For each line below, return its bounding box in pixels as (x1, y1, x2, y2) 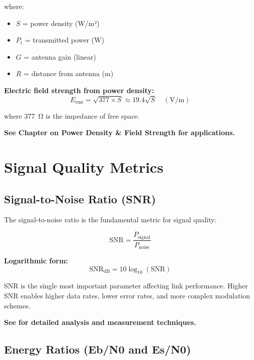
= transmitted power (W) (25, 35, 104, 45)
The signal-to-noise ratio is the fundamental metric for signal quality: (4, 214, 217, 225)
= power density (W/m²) (23, 18, 100, 28)
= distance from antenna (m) (24, 68, 114, 79)
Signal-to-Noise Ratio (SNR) (4, 191, 156, 206)
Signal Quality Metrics (4, 157, 164, 177)
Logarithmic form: (4, 255, 68, 266)
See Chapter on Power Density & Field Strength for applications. (4, 127, 235, 138)
